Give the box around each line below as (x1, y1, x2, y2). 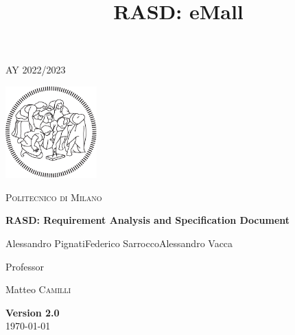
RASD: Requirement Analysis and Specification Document (5, 213, 290, 227)
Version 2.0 (5, 305, 60, 319)
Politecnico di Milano (5, 189, 102, 204)
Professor (5, 259, 45, 273)
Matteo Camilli (5, 282, 71, 297)
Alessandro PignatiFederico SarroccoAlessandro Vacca (5, 236, 233, 251)
